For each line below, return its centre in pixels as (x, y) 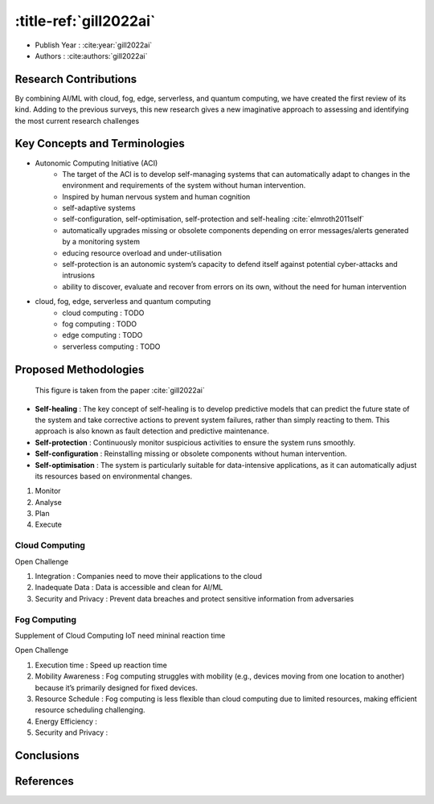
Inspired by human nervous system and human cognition (156, 196)
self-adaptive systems (99, 208)
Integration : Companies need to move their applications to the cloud (149, 576)
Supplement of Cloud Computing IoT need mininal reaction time (120, 635)
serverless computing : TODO (111, 347)
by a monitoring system (101, 242)
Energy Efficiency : (66, 721)
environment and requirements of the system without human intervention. (184, 186)
